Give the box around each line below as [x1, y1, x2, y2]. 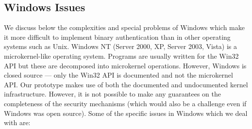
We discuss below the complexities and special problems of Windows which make [4, 22, 245, 32]
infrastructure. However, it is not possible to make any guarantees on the [4, 89, 221, 99]
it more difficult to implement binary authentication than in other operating [4, 32, 231, 42]
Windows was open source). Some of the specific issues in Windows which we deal [4, 108, 248, 118]
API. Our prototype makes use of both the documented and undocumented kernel [4, 79, 248, 89]
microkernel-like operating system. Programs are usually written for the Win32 [4, 50, 239, 61]
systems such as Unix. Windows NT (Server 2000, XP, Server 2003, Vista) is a [4, 41, 237, 51]
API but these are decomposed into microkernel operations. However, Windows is [4, 60, 247, 70]
